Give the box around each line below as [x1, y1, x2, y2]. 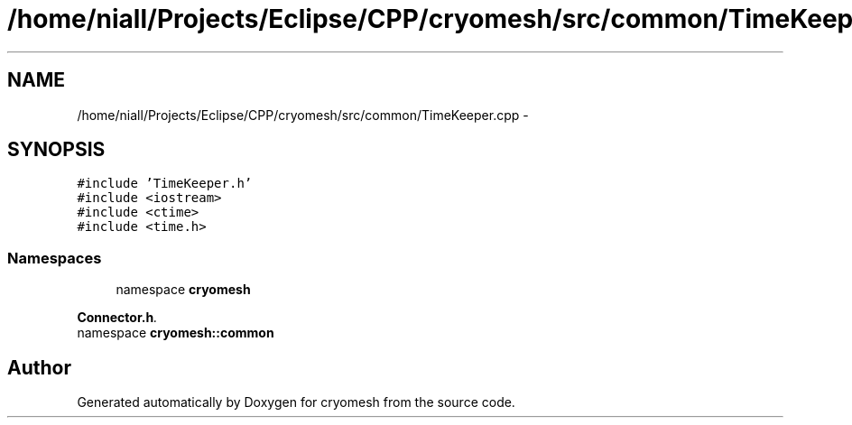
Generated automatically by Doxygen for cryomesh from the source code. [77, 394, 515, 411]
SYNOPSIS [7, 138, 106, 162]
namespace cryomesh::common [77, 325, 274, 341]
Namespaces [7, 248, 102, 267]
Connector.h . [77, 310, 158, 326]
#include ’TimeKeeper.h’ [77, 176, 253, 191]
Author [7, 356, 71, 379]
